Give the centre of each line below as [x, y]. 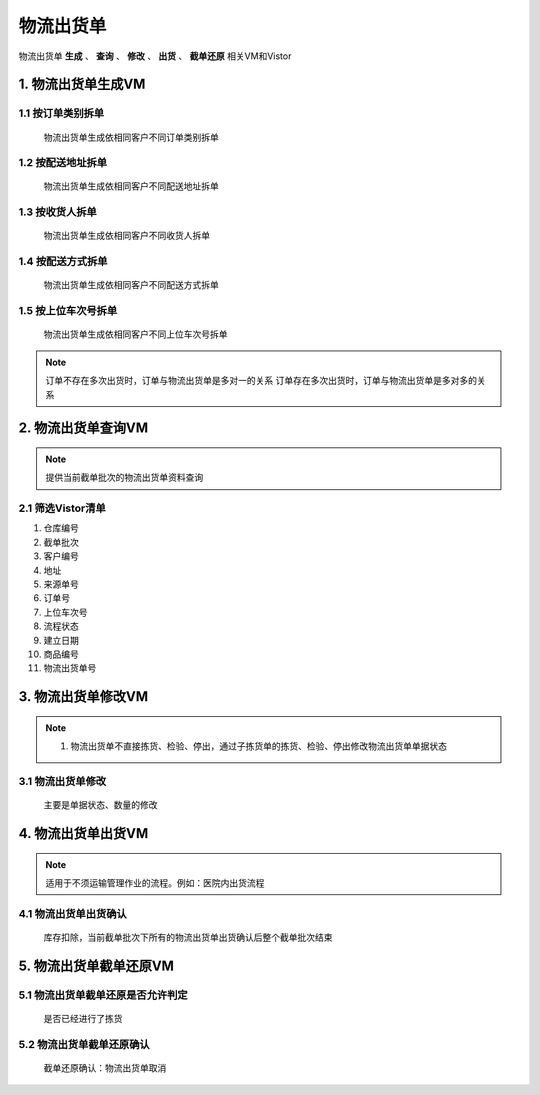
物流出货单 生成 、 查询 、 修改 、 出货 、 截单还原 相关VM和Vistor [155, 56]
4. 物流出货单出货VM [83, 833]
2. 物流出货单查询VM [83, 428]
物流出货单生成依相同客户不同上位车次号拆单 [135, 334]
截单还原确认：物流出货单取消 [105, 1067]
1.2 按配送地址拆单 [63, 163]
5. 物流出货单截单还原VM [96, 965]
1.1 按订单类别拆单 [61, 113]
